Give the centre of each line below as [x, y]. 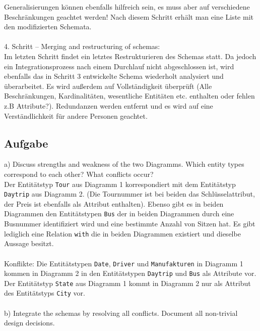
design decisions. [29, 323]
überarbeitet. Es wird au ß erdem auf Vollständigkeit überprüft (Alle [108, 86]
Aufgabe [26, 143]
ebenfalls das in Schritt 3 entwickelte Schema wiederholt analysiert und [114, 76]
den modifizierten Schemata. [48, 27]
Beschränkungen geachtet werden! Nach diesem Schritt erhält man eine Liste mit [129, 16]
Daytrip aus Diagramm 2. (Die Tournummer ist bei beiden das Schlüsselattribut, [129, 194]
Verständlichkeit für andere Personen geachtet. [76, 115]
